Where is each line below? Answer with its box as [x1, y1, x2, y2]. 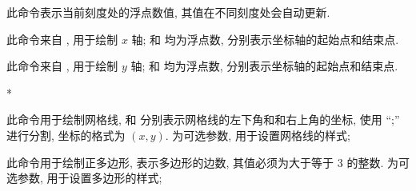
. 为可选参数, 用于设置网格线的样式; [165, 126, 350, 143]
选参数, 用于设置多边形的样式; [6, 169, 162, 186]
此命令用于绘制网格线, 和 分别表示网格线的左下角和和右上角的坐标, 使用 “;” [6, 111, 400, 128]
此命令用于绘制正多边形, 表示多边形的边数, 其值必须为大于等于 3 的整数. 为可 [6, 153, 410, 170]
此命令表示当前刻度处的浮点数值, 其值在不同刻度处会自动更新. [6, 4, 330, 20]
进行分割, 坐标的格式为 [6, 126, 126, 143]
